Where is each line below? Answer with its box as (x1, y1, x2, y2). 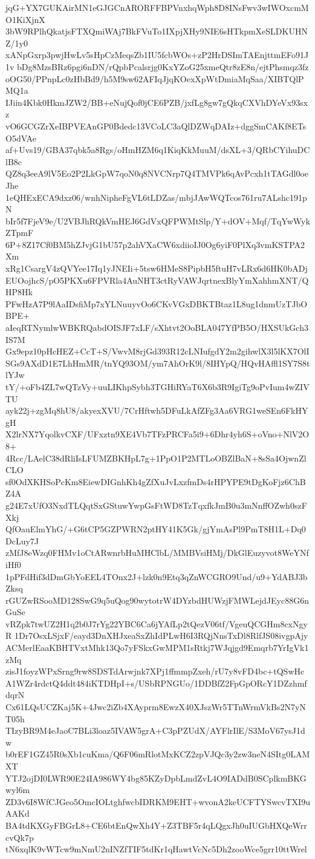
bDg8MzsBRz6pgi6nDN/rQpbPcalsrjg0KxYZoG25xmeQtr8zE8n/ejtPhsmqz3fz (17, 60, 309, 73)
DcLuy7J (5, 534, 39, 547)
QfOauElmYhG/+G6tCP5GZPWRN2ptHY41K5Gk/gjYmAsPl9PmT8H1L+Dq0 (5, 523, 306, 535)
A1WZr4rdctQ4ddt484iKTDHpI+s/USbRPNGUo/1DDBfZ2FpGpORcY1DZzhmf (5, 676, 307, 689)
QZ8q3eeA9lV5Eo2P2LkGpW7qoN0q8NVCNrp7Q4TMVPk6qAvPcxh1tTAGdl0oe (5, 167, 309, 180)
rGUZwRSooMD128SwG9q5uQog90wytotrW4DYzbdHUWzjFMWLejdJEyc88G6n (5, 593, 309, 606)
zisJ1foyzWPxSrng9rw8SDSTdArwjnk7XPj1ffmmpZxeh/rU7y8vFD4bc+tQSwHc (5, 665, 305, 678)
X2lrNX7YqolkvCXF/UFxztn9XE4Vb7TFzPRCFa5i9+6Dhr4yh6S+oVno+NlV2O (5, 428, 310, 440)
